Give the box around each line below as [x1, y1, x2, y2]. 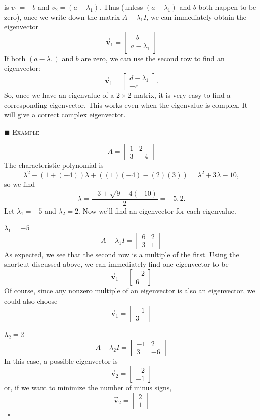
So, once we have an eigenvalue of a [4, 89, 114, 100]
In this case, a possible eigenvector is [4, 355, 118, 366]
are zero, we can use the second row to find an [81, 53, 225, 63]
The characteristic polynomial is [4, 160, 104, 171]
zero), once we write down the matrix [4, 11, 120, 22]
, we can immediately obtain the [146, 11, 247, 22]
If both [4, 53, 26, 63]
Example [12, 126, 39, 137]
